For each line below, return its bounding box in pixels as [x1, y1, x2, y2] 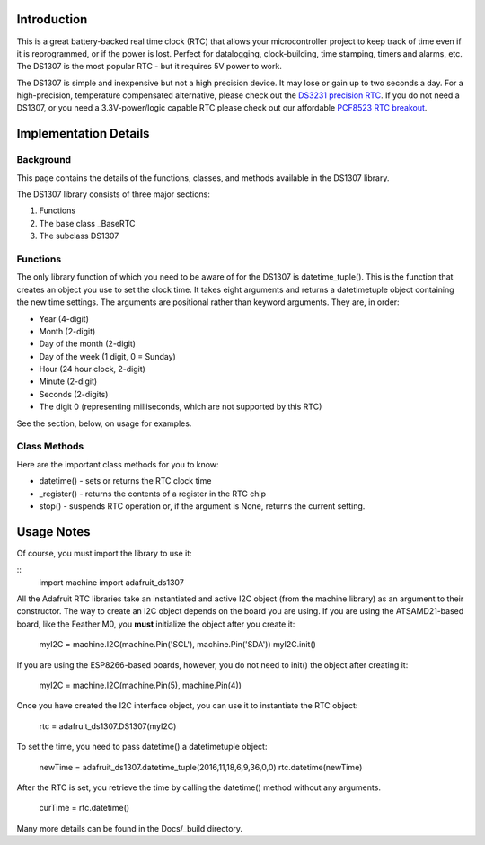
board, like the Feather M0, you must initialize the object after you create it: [16, 618, 295, 629]
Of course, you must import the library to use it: [16, 547, 192, 558]
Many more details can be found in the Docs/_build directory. [16, 823, 242, 833]
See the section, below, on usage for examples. [16, 418, 192, 429]
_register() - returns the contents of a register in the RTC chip [39, 488, 267, 499]
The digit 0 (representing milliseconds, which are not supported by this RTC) [39, 401, 322, 413]
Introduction [16, 12, 88, 27]
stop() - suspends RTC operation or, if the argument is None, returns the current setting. [39, 500, 366, 511]
